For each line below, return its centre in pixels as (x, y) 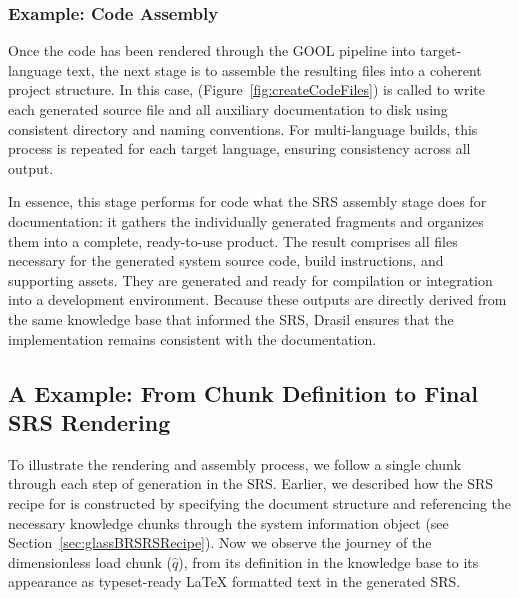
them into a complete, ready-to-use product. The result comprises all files (233, 240)
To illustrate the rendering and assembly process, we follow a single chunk (235, 463)
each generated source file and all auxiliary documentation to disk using (228, 109)
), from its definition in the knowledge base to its (328, 561)
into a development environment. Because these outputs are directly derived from (257, 299)
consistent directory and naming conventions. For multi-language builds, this (243, 128)
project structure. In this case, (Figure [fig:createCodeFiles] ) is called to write (247, 89)
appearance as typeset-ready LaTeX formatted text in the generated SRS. (234, 581)
